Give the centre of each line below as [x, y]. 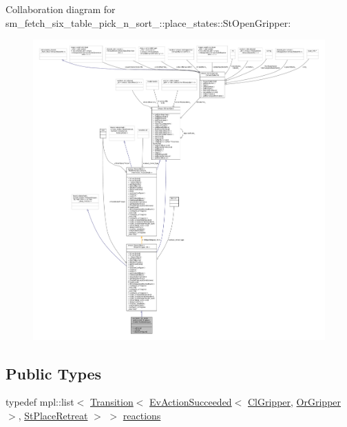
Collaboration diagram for [61, 9]
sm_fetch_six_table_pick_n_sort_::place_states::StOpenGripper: [148, 22]
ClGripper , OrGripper [294, 402]
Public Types [54, 373]
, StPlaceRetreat [53, 415]
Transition [112, 402]
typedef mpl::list [40, 402]
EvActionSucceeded [191, 402]
